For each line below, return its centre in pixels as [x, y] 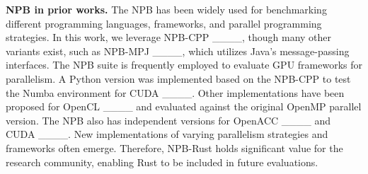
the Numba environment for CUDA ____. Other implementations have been [175, 92]
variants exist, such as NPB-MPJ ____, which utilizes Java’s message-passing [178, 51]
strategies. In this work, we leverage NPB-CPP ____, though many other [169, 37]
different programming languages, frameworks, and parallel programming [164, 23]
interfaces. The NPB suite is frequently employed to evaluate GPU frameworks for [184, 65]
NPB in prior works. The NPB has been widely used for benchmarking [166, 9]
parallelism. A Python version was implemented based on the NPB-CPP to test [178, 78]
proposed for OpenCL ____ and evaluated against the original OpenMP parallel [184, 106]
